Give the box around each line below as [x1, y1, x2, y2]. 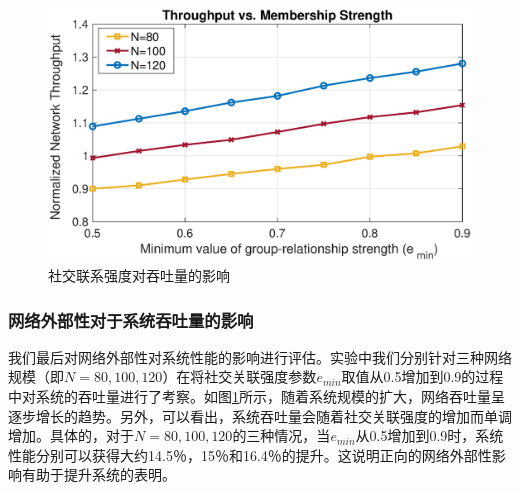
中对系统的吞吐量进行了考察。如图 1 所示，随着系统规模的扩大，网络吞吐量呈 [8, 386, 505, 406]
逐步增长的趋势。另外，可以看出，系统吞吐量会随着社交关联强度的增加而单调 [8, 405, 512, 426]
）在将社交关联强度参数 [162, 366, 317, 387]
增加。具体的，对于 [8, 425, 134, 446]
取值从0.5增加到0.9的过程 [341, 366, 504, 387]
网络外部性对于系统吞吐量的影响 [8, 307, 254, 332]
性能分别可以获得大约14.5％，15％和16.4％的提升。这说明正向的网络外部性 [8, 444, 492, 465]
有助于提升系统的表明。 [21, 464, 176, 485]
